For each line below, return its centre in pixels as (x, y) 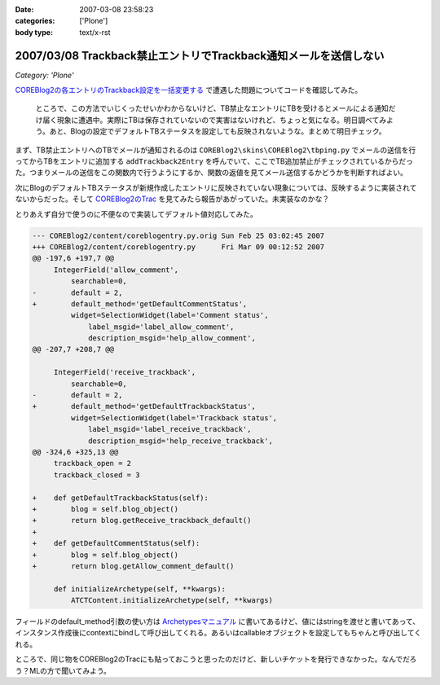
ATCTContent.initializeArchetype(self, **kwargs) (172, 600)
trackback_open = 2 (92, 463)
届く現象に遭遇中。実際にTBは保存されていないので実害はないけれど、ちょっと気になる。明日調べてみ (214, 120)
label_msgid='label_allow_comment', (161, 327)
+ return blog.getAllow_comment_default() (133, 566)
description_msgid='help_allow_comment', (172, 338)
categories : (35, 21)
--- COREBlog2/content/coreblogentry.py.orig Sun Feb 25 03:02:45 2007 (178, 235)
